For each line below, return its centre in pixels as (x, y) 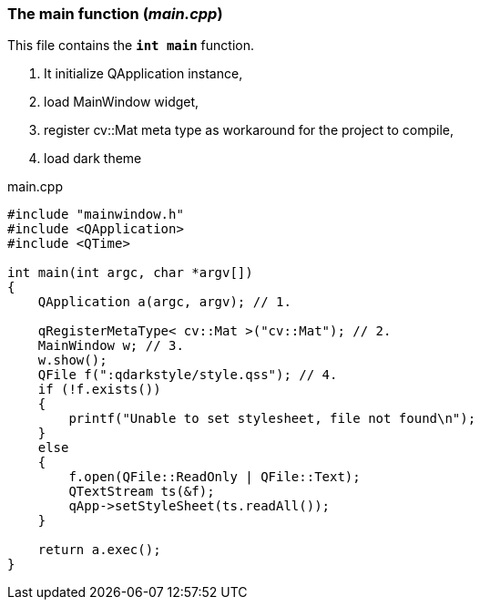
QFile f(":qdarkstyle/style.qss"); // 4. (188, 375)
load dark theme (93, 159)
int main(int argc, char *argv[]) (130, 273)
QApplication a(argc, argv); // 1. (164, 302)
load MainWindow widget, (122, 102)
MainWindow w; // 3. (111, 346)
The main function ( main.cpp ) (115, 14)
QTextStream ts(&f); (142, 492)
